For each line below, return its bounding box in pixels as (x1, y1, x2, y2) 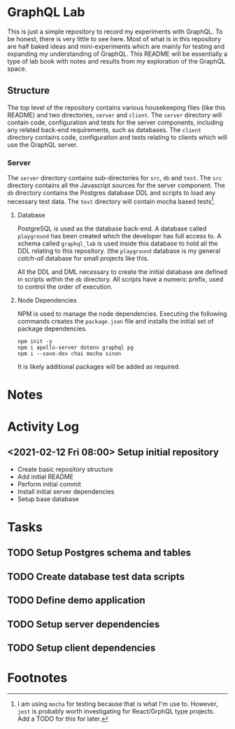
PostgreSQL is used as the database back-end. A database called (17, 224, 207, 233)
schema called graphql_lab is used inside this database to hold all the (17, 239, 218, 247)
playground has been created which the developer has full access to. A (17, 231, 222, 240)
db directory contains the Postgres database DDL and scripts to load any (7, 189, 215, 197)
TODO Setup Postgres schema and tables (7, 547, 191, 559)
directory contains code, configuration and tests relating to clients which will (7, 133, 227, 141)
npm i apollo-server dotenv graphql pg (17, 344, 134, 351)
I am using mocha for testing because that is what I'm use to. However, (17, 700, 218, 708)
